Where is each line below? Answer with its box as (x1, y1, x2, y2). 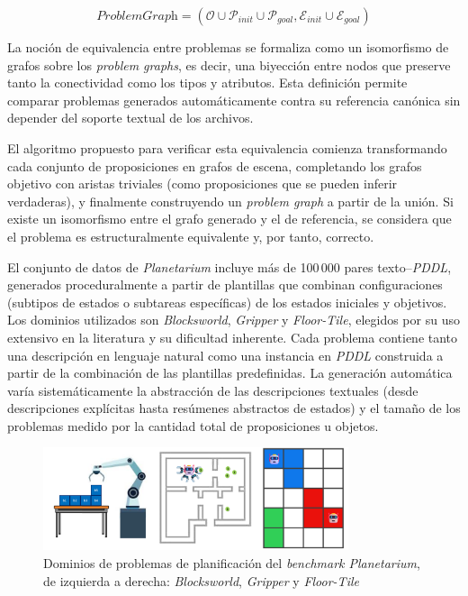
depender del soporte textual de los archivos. (7, 108, 254, 127)
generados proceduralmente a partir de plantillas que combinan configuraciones (7, 275, 443, 294)
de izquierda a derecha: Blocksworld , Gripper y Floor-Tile (43, 571, 359, 590)
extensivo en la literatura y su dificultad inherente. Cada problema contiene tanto (7, 327, 458, 346)
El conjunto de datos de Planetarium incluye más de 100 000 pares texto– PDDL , (7, 257, 452, 276)
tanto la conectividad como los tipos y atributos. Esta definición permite (7, 73, 408, 92)
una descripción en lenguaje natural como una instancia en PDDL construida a (7, 345, 444, 364)
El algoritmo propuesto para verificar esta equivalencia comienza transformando (7, 138, 447, 157)
